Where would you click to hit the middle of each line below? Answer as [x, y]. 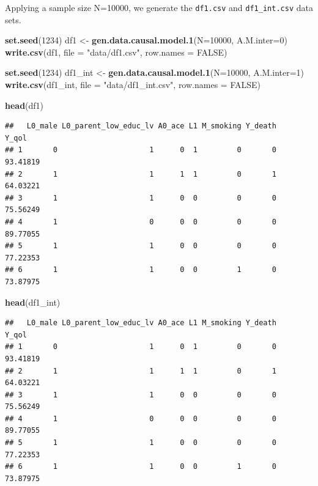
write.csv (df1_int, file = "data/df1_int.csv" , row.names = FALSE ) [133, 85]
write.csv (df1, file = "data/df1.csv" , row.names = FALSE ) [116, 52]
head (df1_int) [33, 302]
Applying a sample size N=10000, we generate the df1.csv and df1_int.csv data [159, 7]
